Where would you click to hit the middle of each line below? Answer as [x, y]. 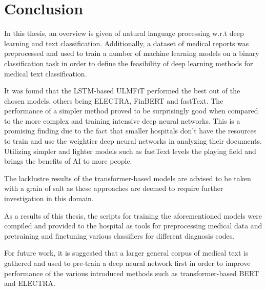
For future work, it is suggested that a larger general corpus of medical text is [126, 253]
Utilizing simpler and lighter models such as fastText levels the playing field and [130, 151]
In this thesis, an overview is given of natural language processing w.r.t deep [124, 33]
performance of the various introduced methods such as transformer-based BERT [132, 273]
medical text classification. [46, 73]
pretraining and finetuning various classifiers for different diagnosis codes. [119, 235]
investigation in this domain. [49, 198]
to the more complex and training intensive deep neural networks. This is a [122, 120]
